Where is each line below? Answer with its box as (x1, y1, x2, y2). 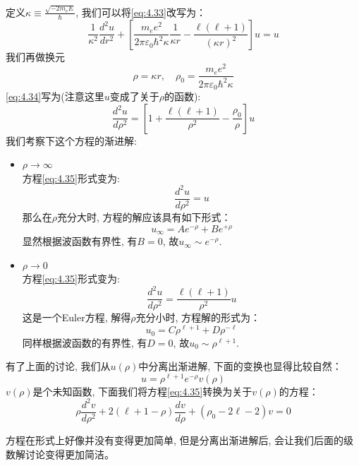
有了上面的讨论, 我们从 (6, 359, 111, 374)
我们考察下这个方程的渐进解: (6, 133, 137, 148)
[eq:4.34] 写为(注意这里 (6, 89, 104, 104)
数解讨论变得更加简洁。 (6, 446, 114, 461)
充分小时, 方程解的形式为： (135, 310, 261, 325)
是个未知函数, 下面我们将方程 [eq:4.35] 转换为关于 (32, 383, 252, 398)
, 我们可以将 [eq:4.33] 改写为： (75, 4, 207, 19)
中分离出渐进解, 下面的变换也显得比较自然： (138, 359, 342, 374)
